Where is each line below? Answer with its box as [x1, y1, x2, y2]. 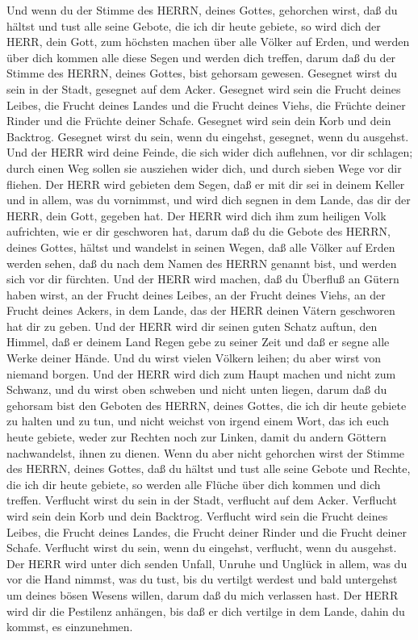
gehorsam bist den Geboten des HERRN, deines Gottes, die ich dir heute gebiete [6, 396, 407, 413]
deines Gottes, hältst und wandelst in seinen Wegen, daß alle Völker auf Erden [6, 238, 395, 255]
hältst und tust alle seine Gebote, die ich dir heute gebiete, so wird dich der [6, 17, 381, 34]
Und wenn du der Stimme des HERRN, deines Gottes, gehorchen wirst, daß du [6, 2, 398, 18]
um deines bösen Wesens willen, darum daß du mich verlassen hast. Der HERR [6, 586, 399, 603]
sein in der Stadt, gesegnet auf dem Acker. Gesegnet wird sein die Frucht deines [6, 80, 401, 97]
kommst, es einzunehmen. [6, 618, 133, 635]
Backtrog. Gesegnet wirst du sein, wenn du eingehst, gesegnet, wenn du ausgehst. [6, 128, 409, 144]
